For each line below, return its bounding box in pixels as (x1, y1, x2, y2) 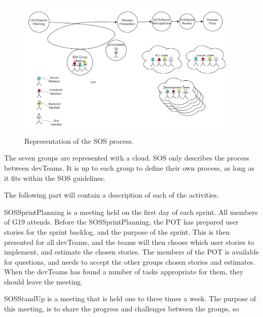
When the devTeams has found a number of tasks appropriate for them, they (4, 266, 244, 277)
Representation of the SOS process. (24, 135, 134, 146)
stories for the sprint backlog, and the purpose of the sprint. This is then (4, 226, 230, 237)
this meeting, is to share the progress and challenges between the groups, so (4, 303, 239, 314)
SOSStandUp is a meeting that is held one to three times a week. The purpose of (4, 293, 256, 304)
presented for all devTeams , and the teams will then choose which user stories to (4, 236, 254, 247)
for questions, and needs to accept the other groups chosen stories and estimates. (4, 256, 255, 267)
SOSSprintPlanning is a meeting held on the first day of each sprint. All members (4, 206, 258, 217)
